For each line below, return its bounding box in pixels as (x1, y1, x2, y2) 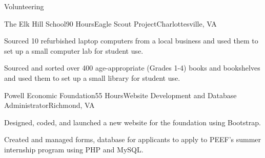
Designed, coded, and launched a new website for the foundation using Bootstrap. (4, 117, 261, 127)
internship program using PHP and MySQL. (4, 144, 144, 154)
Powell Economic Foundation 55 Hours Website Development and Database (4, 89, 237, 100)
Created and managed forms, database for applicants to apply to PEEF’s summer (4, 134, 261, 145)
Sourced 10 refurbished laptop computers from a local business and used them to (4, 35, 258, 46)
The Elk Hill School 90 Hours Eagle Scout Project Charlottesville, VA (4, 18, 217, 29)
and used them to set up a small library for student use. (4, 72, 180, 83)
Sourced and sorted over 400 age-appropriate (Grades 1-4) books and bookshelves (4, 62, 260, 73)
